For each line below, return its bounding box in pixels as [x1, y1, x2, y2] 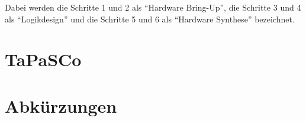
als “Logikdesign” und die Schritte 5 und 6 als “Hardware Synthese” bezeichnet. [5, 12, 295, 25]
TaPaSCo [5, 47, 82, 71]
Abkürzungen [5, 93, 117, 117]
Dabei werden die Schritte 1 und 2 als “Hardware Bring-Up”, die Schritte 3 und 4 [5, 1, 301, 13]
